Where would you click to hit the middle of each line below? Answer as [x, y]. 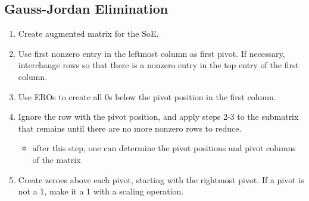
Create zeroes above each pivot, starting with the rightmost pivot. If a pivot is [161, 179]
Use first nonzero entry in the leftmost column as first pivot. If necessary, [152, 53]
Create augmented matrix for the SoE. [88, 33]
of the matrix [57, 159]
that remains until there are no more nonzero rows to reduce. [130, 128]
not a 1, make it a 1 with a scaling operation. [101, 191]
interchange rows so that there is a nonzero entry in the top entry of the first [158, 65]
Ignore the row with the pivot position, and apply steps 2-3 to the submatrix [158, 117]
